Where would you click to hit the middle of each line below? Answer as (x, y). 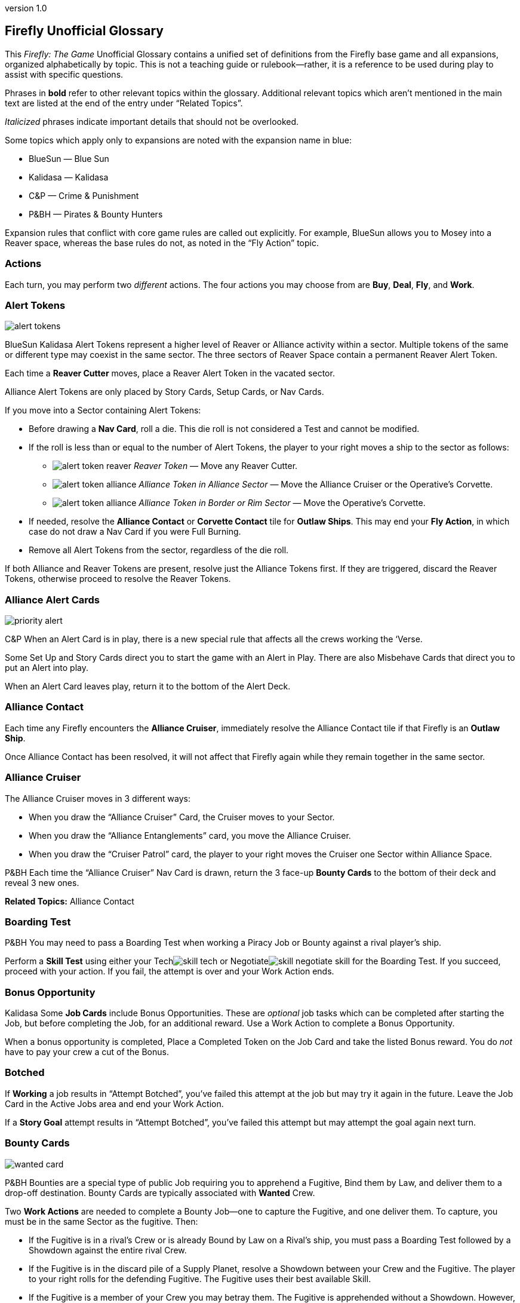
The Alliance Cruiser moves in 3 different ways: (98, 798)
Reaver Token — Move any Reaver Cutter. (216, 466)
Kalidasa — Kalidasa (69, 177)
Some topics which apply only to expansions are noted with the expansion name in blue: (178, 140)
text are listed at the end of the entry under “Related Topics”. (124, 103)
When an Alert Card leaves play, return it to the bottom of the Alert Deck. (148, 686)
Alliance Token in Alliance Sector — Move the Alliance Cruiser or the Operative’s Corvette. (316, 485)
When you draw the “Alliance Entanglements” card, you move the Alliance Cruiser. (190, 835)
